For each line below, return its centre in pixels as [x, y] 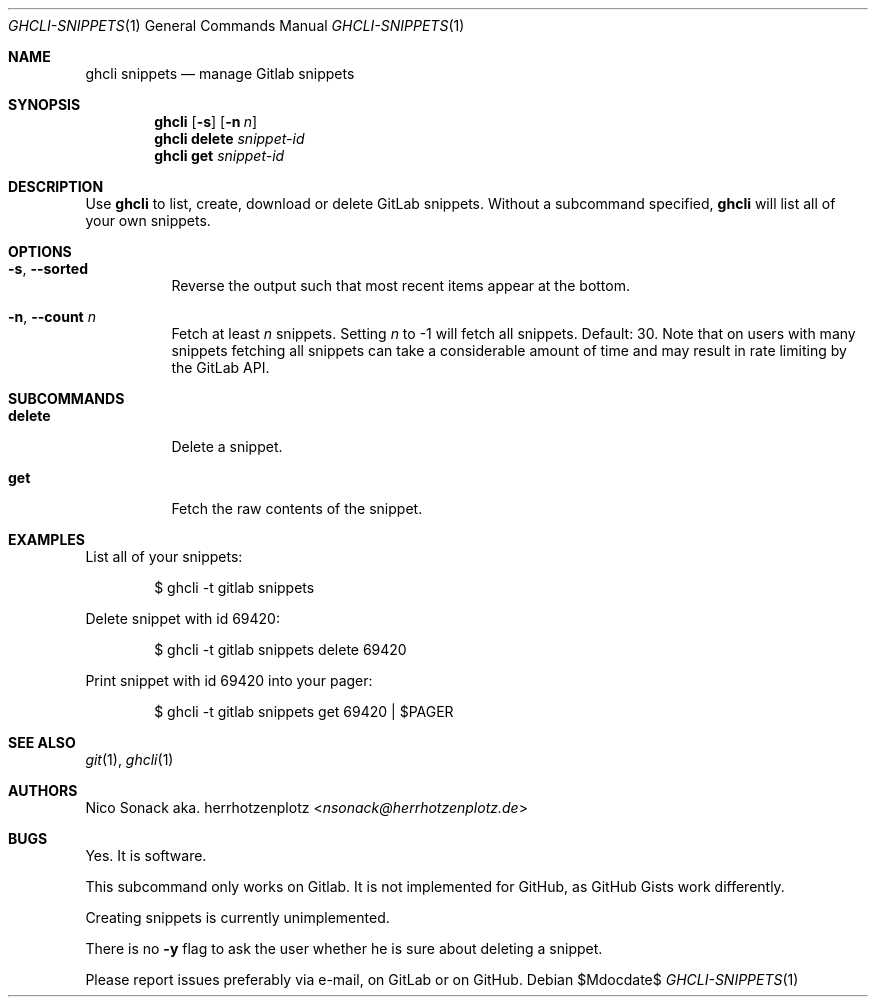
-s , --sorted [48, 268]
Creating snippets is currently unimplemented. [237, 917]
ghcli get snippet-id [219, 155]
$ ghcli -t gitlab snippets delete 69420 [280, 649]
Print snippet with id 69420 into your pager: [229, 680]
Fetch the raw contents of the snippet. [297, 508]
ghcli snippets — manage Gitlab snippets [220, 73]
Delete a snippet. [227, 446]
